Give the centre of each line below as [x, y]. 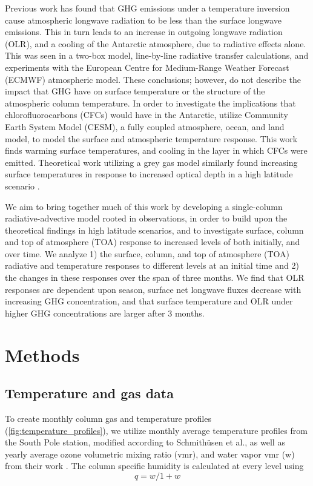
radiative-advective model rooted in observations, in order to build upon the [146, 218]
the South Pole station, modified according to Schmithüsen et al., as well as [145, 442]
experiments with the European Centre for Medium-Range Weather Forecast [147, 67]
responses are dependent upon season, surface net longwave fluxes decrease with [153, 289]
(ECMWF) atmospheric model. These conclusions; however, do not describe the [153, 79]
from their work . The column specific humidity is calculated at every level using [154, 466]
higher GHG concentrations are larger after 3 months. [105, 313]
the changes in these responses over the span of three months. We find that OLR [155, 277]
